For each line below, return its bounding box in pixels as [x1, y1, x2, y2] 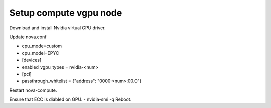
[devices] [22, 57, 42, 63]
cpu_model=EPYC [22, 50, 59, 56]
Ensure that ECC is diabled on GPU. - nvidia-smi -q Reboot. [9, 96, 132, 102]
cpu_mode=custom [22, 43, 62, 49]
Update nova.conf [9, 34, 47, 40]
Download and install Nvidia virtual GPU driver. [9, 25, 106, 31]
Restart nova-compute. [9, 87, 57, 93]
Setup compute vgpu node [9, 7, 122, 18]
